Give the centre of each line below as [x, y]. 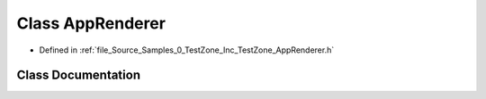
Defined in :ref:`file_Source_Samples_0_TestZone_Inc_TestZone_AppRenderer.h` [187, 50]
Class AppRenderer [91, 23]
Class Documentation [79, 75]
